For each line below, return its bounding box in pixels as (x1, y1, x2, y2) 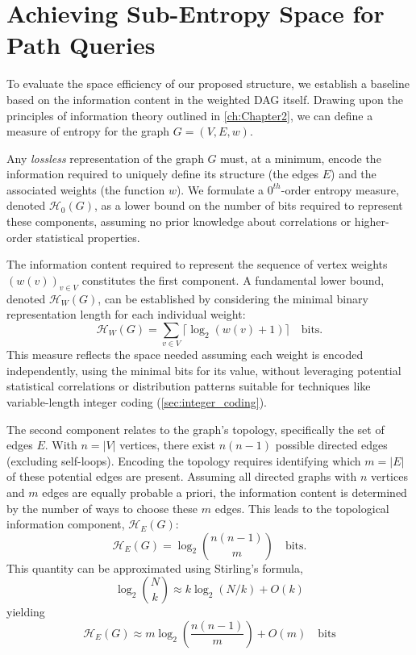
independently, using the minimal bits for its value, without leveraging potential (6, 361, 401, 378)
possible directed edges (275, 436, 388, 453)
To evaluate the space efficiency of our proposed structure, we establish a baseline (6, 75, 410, 92)
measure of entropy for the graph (6, 123, 170, 140)
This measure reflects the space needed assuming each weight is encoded (6, 346, 364, 363)
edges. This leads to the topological (214, 499, 389, 516)
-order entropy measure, (281, 181, 399, 198)
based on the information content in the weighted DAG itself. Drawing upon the (6, 90, 403, 107)
